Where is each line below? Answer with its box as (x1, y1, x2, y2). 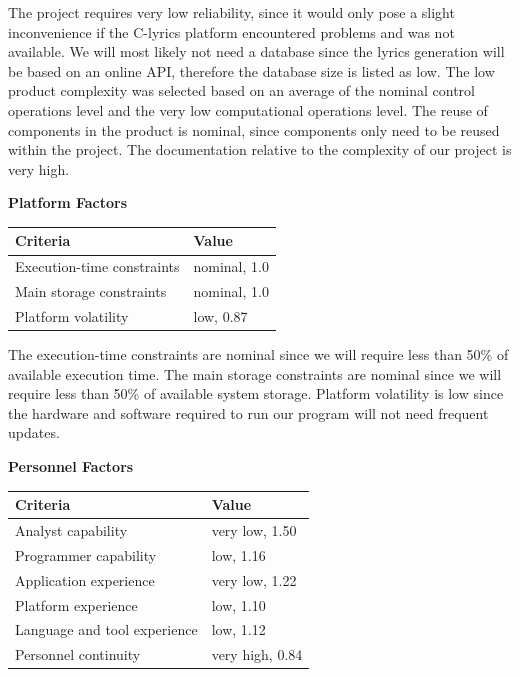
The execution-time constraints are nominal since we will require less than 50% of (8, 344, 509, 365)
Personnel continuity (15, 644, 141, 665)
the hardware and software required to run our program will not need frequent (8, 402, 489, 423)
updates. (8, 422, 60, 443)
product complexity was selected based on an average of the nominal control (8, 80, 475, 101)
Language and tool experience (15, 619, 198, 640)
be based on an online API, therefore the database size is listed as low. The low (8, 60, 495, 81)
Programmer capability (15, 544, 157, 565)
